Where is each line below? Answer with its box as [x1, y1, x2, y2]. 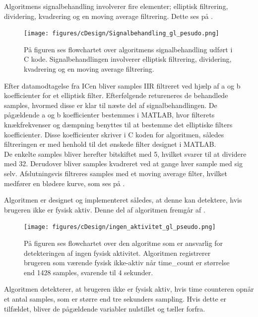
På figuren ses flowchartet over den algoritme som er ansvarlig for [24, 238, 223, 248]
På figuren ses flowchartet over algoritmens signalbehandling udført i [24, 44, 233, 54]
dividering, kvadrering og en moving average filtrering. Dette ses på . [4, 10, 213, 21]
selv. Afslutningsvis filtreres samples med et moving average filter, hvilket [4, 168, 227, 178]
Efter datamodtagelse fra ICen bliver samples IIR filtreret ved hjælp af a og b [4, 80, 241, 91]
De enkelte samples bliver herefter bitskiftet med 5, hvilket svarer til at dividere [4, 148, 247, 159]
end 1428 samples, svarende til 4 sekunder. [24, 267, 153, 277]
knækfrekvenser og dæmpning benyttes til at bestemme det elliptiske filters [4, 119, 233, 129]
